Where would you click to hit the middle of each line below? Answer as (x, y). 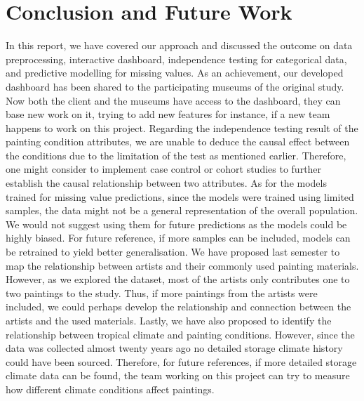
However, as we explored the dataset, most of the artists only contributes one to (178, 279)
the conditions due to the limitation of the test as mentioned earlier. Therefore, (176, 155)
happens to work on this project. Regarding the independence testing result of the (182, 127)
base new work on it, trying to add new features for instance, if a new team (168, 114)
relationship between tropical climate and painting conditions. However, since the (180, 334)
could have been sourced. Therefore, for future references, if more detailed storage (181, 361)
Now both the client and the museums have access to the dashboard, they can (173, 100)
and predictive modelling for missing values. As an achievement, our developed (175, 73)
